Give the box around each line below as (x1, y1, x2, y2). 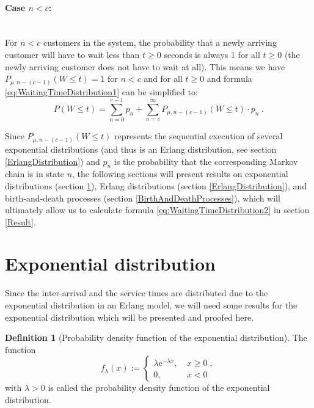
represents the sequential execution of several (114, 129, 283, 142)
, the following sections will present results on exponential (72, 167, 288, 180)
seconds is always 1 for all (164, 48, 260, 60)
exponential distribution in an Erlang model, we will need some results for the (5, 299, 298, 311)
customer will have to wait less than (5, 48, 140, 60)
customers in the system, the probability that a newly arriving (43, 36, 277, 49)
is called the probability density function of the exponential (48, 381, 270, 394)
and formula (206, 72, 252, 85)
